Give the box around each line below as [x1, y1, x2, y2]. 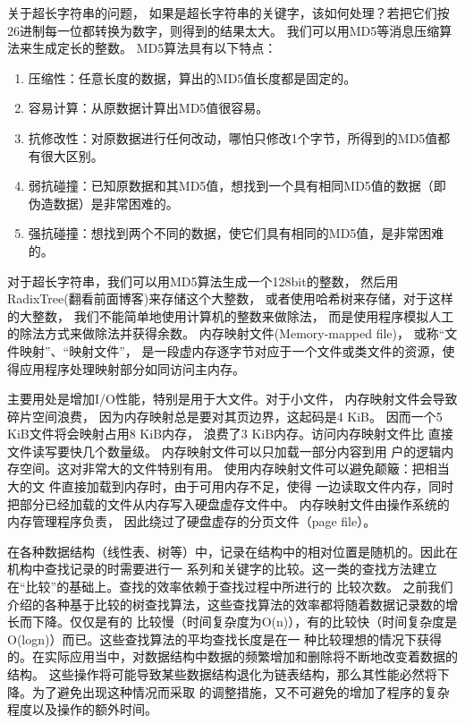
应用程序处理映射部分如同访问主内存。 [19, 359, 245, 378]
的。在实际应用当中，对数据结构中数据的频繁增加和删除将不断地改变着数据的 [7, 647, 458, 666]
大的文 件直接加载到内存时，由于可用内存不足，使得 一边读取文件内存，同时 [7, 477, 454, 496]
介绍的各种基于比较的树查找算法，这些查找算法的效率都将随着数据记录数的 [7, 594, 445, 613]
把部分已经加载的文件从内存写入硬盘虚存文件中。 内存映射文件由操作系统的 [7, 494, 450, 513]
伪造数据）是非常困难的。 [28, 193, 179, 212]
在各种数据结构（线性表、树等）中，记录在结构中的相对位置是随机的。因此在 [7, 541, 458, 560]
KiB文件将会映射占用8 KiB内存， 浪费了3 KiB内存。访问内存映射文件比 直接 [7, 424, 453, 443]
